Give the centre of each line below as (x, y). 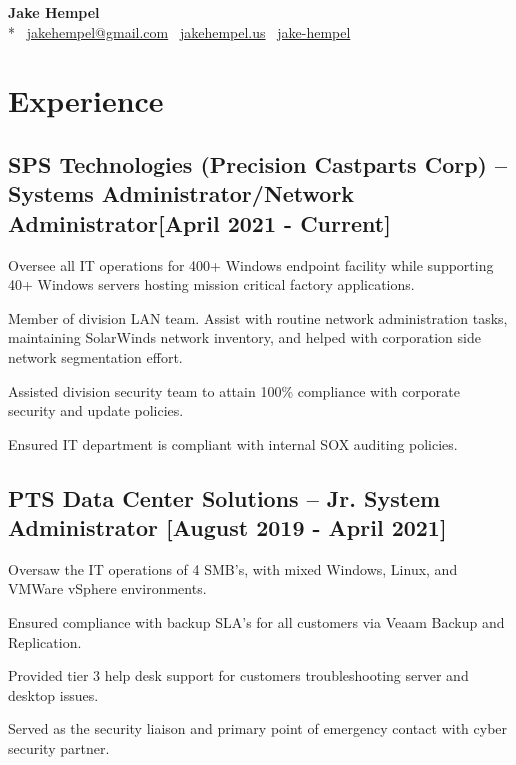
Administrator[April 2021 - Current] (199, 222)
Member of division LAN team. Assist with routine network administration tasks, (258, 317)
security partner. (59, 748)
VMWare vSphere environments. (107, 588)
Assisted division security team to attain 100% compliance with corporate (234, 390)
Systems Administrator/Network (181, 193)
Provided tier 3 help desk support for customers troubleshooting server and (238, 675)
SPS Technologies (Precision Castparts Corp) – (258, 163)
